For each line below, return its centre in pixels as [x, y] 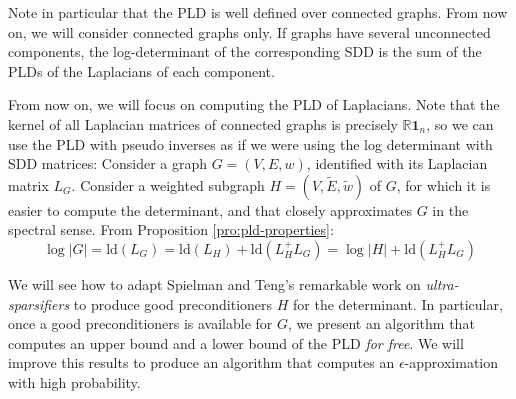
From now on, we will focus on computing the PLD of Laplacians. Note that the [254, 104]
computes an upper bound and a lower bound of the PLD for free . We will [236, 342]
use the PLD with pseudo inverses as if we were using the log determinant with [250, 143]
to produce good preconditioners [173, 303]
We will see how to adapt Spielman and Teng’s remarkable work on [214, 283]
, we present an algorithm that [381, 323]
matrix [28, 184]
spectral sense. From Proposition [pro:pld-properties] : [171, 229]
